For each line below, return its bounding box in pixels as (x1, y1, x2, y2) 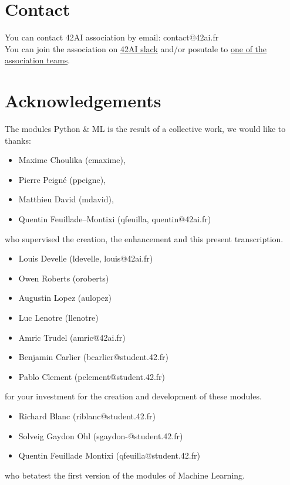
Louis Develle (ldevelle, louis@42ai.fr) (18, 252, 153, 264)
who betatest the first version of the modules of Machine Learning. (5, 469, 245, 481)
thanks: (5, 134, 31, 146)
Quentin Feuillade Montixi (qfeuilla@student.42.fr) (18, 449, 200, 462)
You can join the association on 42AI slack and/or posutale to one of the (5, 42, 267, 55)
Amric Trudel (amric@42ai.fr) (18, 331, 126, 343)
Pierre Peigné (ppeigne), (18, 173, 106, 185)
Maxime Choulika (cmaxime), (18, 154, 126, 166)
